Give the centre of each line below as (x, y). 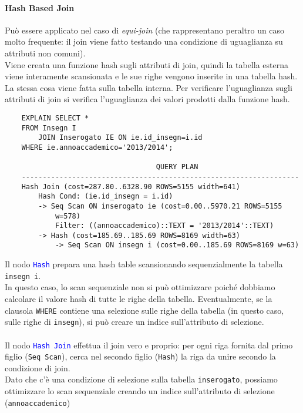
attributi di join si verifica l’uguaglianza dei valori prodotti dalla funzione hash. (147, 99)
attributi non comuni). (45, 53)
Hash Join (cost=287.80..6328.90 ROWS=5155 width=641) (131, 187)
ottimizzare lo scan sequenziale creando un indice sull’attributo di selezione (140, 391)
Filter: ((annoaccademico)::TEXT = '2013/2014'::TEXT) (164, 226)
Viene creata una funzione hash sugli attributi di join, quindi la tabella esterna (147, 64)
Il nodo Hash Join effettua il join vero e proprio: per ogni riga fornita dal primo (149, 345)
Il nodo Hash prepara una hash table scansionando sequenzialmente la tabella (144, 264)
